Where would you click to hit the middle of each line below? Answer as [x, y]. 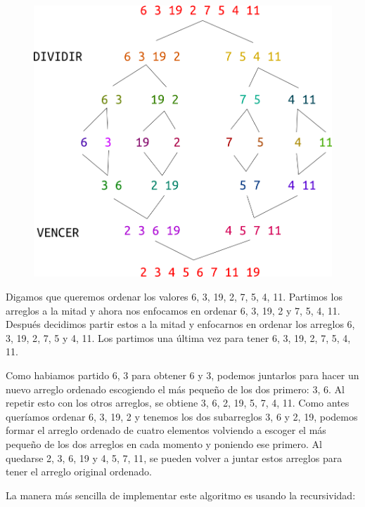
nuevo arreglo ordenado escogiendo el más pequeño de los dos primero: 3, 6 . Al [175, 389]
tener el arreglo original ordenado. [79, 472]
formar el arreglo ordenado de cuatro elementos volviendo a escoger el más [166, 430]
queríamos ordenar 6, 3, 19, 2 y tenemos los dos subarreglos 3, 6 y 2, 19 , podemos [182, 416]
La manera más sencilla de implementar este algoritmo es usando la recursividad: [181, 495]
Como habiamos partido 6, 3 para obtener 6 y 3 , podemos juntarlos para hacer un [182, 375]
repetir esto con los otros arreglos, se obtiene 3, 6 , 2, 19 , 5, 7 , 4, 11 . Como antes [178, 403]
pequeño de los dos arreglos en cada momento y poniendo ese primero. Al [164, 444]
